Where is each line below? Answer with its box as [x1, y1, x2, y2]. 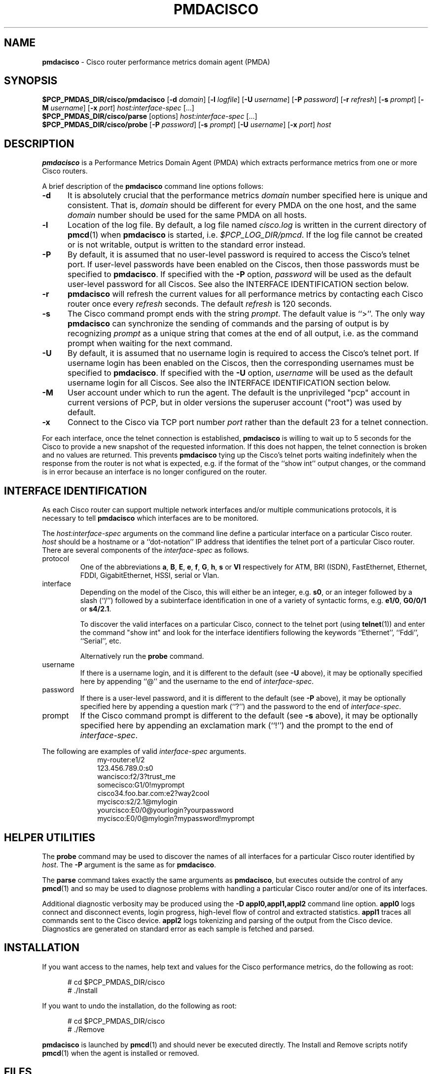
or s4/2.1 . [80, 605, 111, 613]
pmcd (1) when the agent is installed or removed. [42, 1048, 199, 1057]
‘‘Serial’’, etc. [80, 637, 121, 645]
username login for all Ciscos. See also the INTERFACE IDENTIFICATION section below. [67, 378, 391, 388]
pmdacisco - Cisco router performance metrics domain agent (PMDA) [42, 57, 270, 66]
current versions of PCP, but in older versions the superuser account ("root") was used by [67, 397, 402, 408]
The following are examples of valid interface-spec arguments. [42, 747, 246, 756]
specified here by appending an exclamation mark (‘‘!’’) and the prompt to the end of [80, 720, 394, 731]
